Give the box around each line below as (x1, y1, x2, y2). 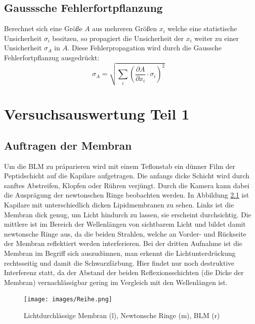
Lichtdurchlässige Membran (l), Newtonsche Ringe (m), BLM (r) (24, 310, 220, 321)
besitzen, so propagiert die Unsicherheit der (52, 33, 184, 43)
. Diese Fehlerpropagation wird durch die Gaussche (67, 42, 222, 53)
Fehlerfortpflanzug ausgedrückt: (4, 52, 99, 62)
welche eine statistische (167, 23, 237, 34)
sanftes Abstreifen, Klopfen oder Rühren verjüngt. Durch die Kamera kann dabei (4, 180, 250, 190)
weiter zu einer (194, 33, 239, 43)
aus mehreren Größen (92, 23, 157, 34)
